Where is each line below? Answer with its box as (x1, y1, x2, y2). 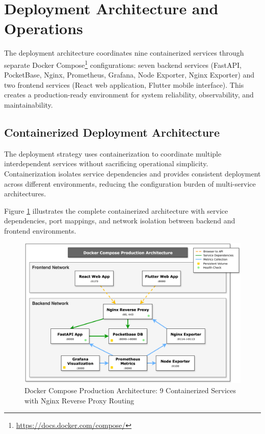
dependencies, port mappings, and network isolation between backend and (4, 215, 235, 226)
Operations (4, 18, 83, 39)
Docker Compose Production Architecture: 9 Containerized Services (24, 385, 236, 396)
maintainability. (4, 99, 53, 110)
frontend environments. (4, 225, 76, 236)
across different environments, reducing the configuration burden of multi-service (4, 178, 256, 189)
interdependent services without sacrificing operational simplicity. (4, 158, 208, 169)
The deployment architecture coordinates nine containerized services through (4, 47, 244, 58)
